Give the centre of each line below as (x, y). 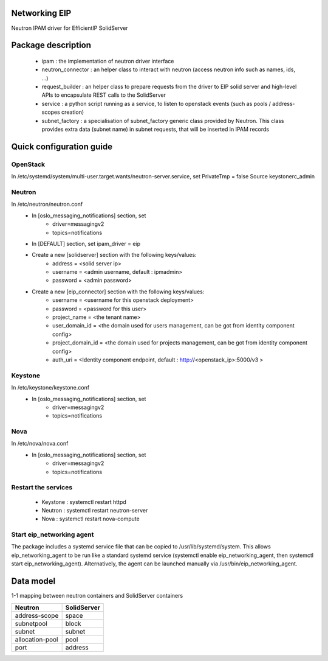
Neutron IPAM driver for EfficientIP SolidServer (70, 28)
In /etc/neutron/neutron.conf (47, 205)
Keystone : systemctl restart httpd (84, 502)
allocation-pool (36, 639)
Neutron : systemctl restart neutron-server (95, 510)
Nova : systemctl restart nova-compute (91, 519)
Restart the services (42, 488)
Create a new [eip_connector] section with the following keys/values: (118, 292)
